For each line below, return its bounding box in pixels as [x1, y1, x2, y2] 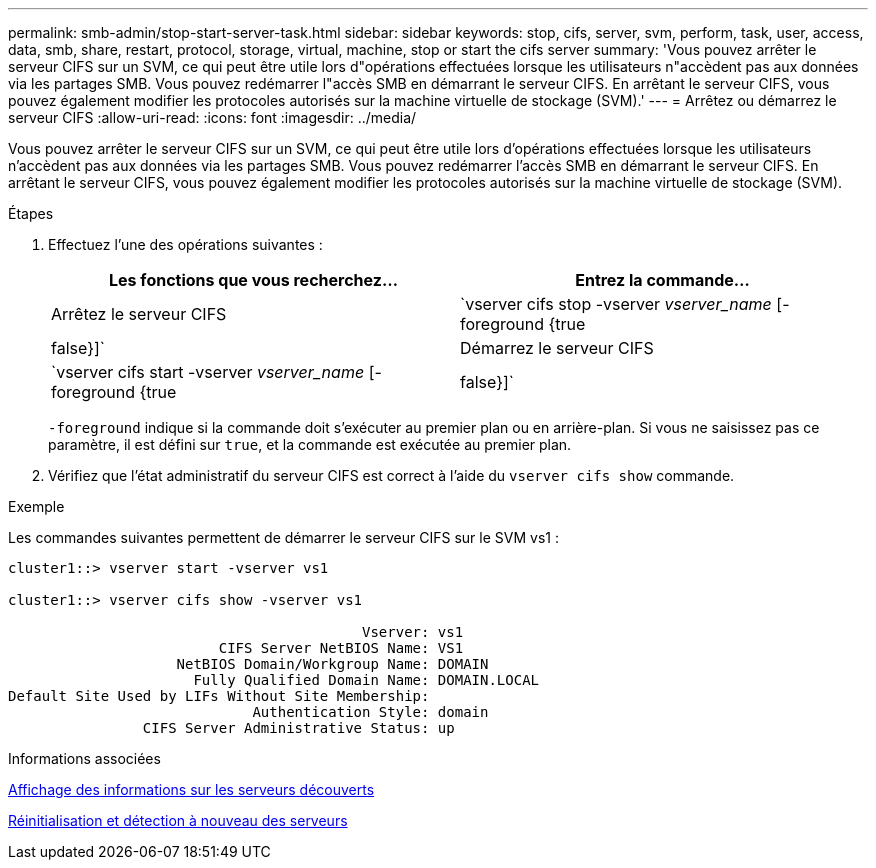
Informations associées [8, 750, 161, 767]
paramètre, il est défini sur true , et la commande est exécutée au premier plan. [48, 436, 572, 453]
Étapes [8, 205, 54, 222]
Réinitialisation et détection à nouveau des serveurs [8, 812, 348, 829]
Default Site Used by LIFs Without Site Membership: [8, 688, 430, 704]
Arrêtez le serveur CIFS [51, 304, 227, 324]
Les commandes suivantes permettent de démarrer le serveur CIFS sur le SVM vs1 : [8, 529, 559, 546]
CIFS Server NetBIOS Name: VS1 [218, 640, 464, 656]
